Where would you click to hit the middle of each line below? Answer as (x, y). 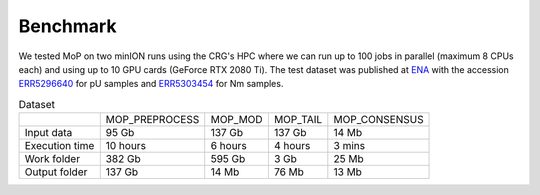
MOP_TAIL (298, 120)
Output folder (56, 172)
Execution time (59, 146)
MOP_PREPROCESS (152, 120)
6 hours (228, 146)
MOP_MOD (237, 120)
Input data (48, 133)
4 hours (292, 146)
